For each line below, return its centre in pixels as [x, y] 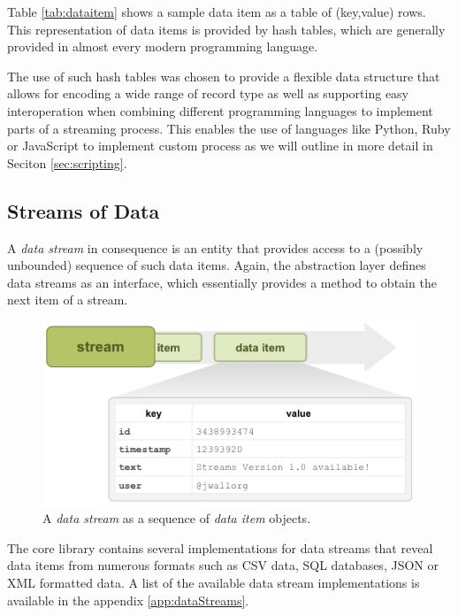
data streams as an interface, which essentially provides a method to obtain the [222, 282]
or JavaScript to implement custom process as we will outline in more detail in [220, 146]
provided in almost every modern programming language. [163, 46]
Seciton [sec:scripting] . [67, 162]
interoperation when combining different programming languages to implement [220, 110]
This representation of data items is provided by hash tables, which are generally [226, 29]
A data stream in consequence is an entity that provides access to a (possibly [215, 247]
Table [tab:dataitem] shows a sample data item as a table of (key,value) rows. [217, 12]
